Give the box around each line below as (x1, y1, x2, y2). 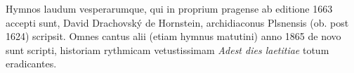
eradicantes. (6, 56, 57, 71)
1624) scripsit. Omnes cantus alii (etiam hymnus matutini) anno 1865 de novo (6, 29, 341, 44)
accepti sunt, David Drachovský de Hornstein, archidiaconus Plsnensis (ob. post (6, 15, 349, 29)
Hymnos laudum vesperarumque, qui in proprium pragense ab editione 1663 (6, 1, 333, 15)
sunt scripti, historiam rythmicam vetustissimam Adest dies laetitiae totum (6, 42, 329, 57)
